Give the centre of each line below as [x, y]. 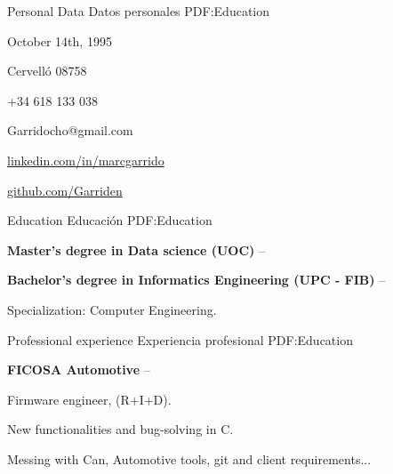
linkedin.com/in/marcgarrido [86, 160]
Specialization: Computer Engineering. [112, 309]
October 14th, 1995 [60, 40]
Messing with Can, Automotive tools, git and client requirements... [189, 458]
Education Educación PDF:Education [110, 220]
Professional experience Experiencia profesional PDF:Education [180, 339]
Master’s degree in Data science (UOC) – [136, 249]
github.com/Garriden [65, 190]
